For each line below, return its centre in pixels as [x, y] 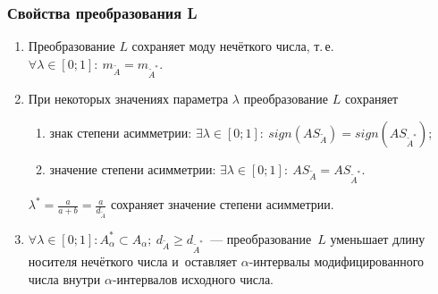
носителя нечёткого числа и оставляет [132, 260]
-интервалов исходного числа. [193, 278]
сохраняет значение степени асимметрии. [222, 204]
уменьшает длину [378, 238]
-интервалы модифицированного [337, 260]
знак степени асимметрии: [121, 132]
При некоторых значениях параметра [128, 99]
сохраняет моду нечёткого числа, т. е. [233, 46]
